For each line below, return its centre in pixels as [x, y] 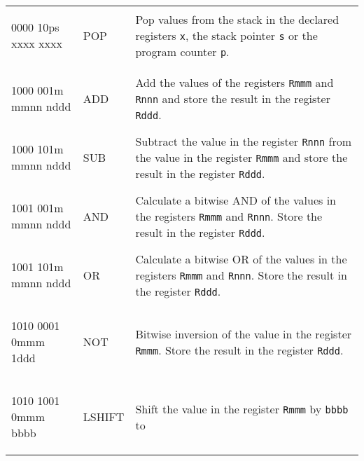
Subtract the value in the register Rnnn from [244, 141]
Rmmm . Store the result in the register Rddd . [239, 350]
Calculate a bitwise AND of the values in [236, 200]
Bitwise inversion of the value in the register [244, 333]
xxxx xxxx [37, 43]
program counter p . [182, 51]
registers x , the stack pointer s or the [226, 35]
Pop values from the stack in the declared [237, 19]
